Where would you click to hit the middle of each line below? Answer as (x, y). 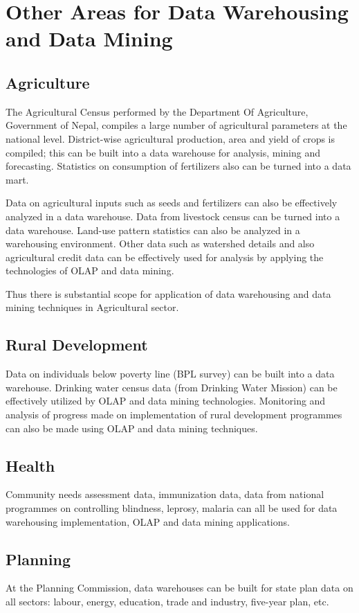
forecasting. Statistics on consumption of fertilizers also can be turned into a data (178, 166)
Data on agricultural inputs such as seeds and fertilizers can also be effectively (172, 203)
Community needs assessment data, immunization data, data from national (165, 494)
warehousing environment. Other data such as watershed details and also (160, 243)
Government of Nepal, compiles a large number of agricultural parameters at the (176, 125)
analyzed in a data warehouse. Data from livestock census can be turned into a (173, 216)
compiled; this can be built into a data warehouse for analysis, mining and (163, 152)
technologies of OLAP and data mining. (90, 270)
